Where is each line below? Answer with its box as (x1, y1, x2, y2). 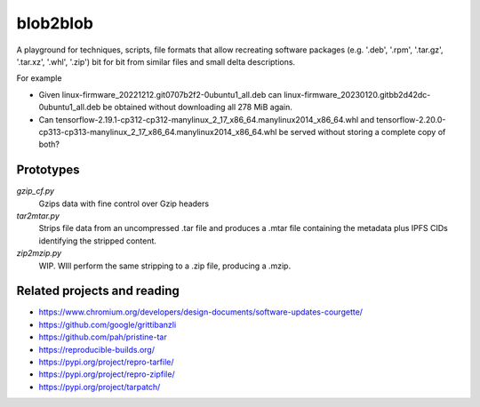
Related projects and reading (16, 283, 180, 299)
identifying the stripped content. (38, 235, 157, 246)
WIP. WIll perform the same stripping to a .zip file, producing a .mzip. (38, 260, 292, 271)
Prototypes (16, 163, 80, 178)
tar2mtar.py (16, 210, 60, 221)
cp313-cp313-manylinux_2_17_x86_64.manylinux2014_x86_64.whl (38, 126, 277, 137)
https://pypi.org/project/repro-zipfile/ (38, 369, 175, 379)
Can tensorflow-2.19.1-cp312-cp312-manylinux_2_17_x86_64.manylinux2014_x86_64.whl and (38, 114, 375, 124)
